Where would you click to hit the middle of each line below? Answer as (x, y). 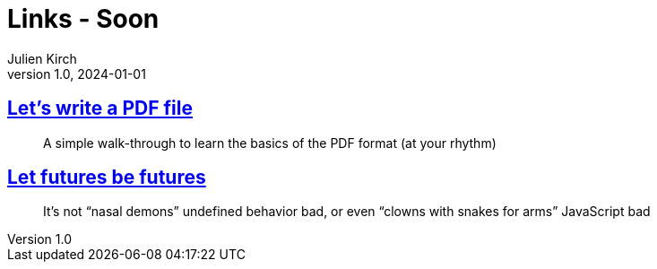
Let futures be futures (107, 178)
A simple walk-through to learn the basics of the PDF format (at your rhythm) (270, 143)
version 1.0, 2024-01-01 (77, 74)
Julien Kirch (42, 58)
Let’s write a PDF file (100, 108)
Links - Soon (83, 19)
